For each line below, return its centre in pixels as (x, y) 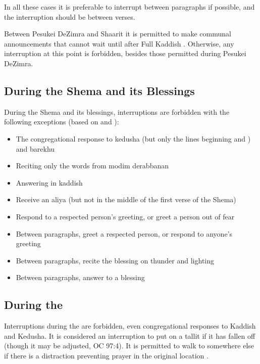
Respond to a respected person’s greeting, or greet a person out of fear (125, 216)
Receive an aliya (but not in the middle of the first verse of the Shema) (126, 199)
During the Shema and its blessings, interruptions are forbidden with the (117, 111)
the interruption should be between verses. (70, 16)
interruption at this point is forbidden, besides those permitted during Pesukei (125, 53)
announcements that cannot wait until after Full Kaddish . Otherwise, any (119, 43)
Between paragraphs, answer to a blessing (80, 277)
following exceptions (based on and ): (62, 122)
